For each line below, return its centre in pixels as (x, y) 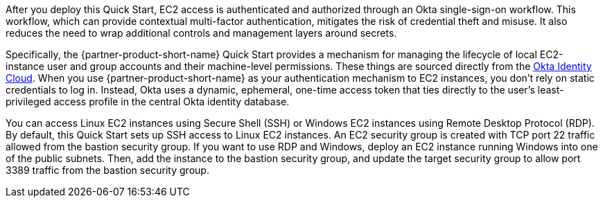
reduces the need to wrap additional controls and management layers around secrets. (201, 33)
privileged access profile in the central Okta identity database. (148, 101)
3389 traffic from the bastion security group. (107, 170)
